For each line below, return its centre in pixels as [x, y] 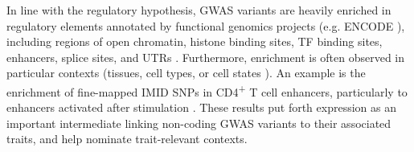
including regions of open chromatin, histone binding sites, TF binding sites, [195, 41]
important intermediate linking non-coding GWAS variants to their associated [199, 123]
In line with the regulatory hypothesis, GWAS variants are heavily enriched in [199, 10]
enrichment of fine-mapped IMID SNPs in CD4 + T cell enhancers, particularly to [207, 90]
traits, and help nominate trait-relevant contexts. [127, 139]
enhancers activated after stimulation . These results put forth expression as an [201, 107]
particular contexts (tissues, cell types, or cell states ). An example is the [186, 73]
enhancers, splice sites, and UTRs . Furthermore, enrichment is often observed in [206, 57]
